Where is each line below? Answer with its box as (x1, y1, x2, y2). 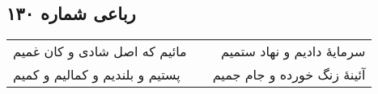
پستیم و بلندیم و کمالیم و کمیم (13, 65, 181, 84)
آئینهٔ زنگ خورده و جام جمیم (212, 65, 366, 84)
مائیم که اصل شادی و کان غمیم (13, 42, 187, 61)
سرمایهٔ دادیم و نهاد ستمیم (221, 42, 366, 61)
